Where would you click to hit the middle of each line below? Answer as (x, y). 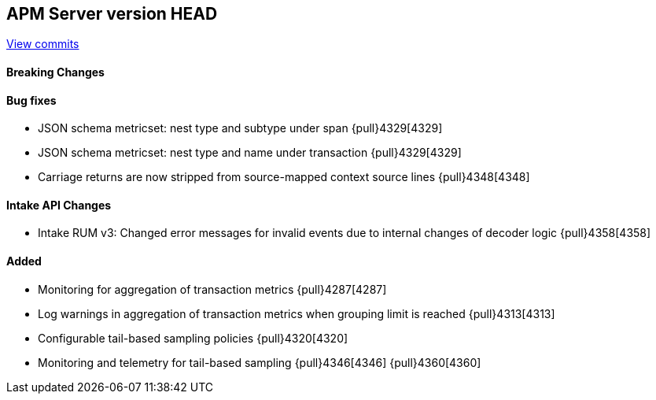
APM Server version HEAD (112, 14)
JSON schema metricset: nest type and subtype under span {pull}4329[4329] (240, 128)
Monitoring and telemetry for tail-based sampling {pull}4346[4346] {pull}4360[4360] (260, 362)
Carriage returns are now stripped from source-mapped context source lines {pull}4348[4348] (284, 177)
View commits (43, 44)
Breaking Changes (55, 72)
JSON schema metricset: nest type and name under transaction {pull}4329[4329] (250, 153)
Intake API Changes (59, 205)
